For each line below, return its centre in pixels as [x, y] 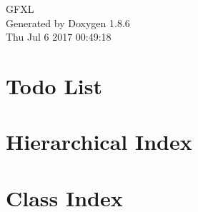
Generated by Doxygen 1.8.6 [68, 22]
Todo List [54, 85]
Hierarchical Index [99, 142]
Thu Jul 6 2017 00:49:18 [59, 37]
